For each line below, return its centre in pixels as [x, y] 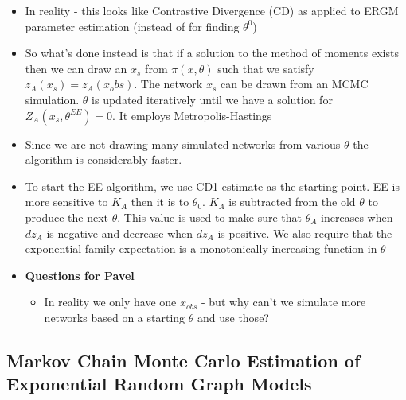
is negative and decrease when [120, 233]
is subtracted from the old [292, 202]
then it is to [160, 202]
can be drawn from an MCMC [294, 84]
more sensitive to [66, 202]
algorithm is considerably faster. [103, 159]
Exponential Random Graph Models [159, 384]
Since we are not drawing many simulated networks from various [183, 144]
